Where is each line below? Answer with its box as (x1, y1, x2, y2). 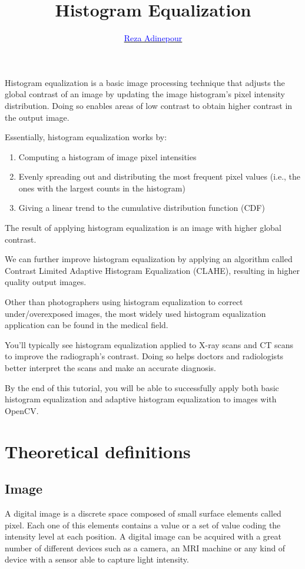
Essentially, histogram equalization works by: (5, 131, 167, 143)
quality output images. (5, 276, 87, 288)
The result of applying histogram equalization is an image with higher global (5, 221, 281, 234)
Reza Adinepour (124, 32, 183, 44)
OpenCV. (5, 404, 39, 416)
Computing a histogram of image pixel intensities (18, 150, 197, 163)
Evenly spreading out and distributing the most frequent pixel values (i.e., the (18, 170, 301, 183)
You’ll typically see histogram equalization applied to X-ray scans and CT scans (5, 338, 294, 350)
